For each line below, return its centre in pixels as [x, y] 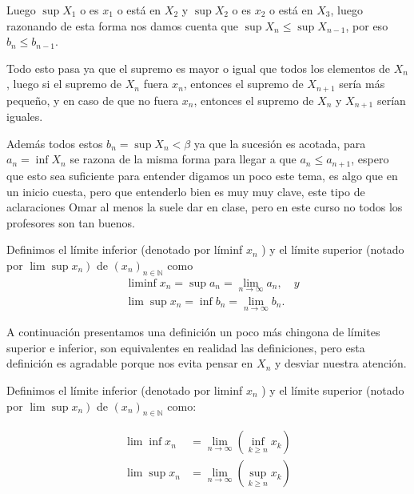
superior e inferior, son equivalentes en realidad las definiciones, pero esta [186, 347]
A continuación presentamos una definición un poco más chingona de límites [193, 332]
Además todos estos [55, 143]
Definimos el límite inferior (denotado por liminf [125, 390]
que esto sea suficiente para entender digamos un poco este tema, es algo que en [202, 175]
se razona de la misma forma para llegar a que [183, 159]
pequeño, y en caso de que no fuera [93, 100]
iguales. [25, 116]
